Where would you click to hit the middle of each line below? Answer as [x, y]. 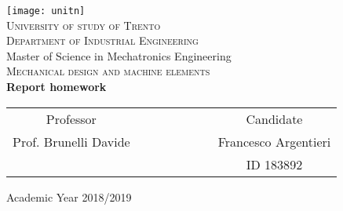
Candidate [274, 118]
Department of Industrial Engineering [102, 40]
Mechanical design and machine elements [108, 71]
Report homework [57, 87]
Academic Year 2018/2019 [69, 196]
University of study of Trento [84, 25]
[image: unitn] [46, 11]
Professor [71, 118]
